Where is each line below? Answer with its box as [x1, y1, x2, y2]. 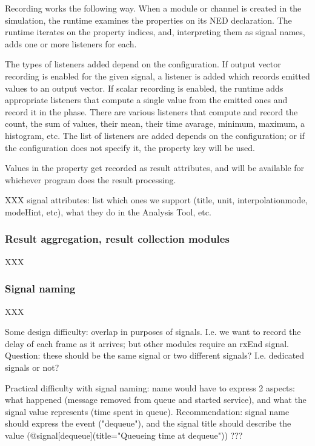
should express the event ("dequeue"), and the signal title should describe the [5, 417, 291, 430]
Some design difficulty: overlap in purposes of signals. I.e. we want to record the [5, 325, 301, 338]
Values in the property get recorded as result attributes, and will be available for [5, 161, 305, 174]
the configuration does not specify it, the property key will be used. [5, 141, 255, 154]
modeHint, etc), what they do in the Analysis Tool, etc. [5, 205, 211, 218]
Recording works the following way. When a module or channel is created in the [5, 2, 302, 14]
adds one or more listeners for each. [5, 37, 137, 50]
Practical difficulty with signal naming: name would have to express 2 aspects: [5, 381, 295, 394]
